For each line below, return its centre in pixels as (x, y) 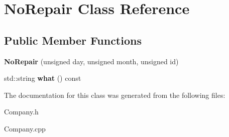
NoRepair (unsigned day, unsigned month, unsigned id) (91, 61)
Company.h (21, 112)
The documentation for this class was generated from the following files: (115, 95)
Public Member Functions (73, 40)
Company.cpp (25, 128)
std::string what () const (43, 78)
